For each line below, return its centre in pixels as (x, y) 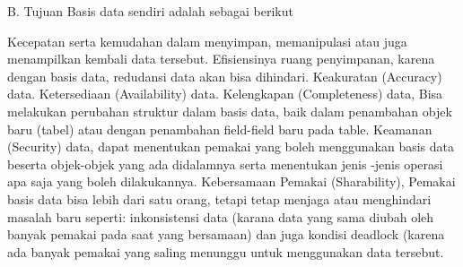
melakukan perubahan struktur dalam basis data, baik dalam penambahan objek (230, 111)
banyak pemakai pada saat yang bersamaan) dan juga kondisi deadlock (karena (226, 234)
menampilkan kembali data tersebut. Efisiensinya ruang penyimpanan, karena (221, 59)
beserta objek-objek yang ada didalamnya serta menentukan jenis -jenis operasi (225, 164)
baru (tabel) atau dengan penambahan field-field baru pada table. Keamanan (220, 129)
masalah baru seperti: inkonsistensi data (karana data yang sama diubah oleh (221, 216)
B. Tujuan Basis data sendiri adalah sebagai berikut (150, 11)
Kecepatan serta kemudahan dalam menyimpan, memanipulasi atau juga (207, 41)
